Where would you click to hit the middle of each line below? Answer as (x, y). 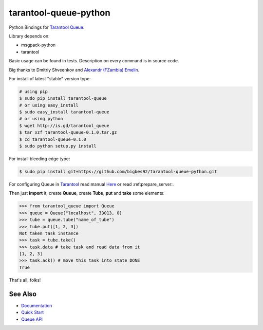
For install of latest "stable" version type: (50, 78)
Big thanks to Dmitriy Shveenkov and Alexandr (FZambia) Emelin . (74, 70)
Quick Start (32, 312)
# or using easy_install (49, 105)
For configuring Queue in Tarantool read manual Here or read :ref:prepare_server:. (92, 184)
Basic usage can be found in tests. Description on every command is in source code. (94, 61)
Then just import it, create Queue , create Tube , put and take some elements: (87, 193)
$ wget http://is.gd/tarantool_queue (64, 126)
